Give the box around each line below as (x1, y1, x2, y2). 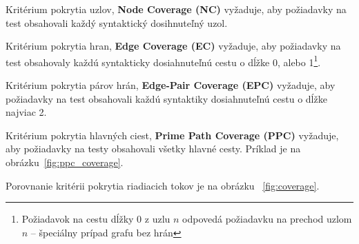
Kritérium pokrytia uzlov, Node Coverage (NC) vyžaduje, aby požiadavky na (6, 2, 347, 16)
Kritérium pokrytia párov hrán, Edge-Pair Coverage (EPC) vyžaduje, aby (6, 78, 336, 92)
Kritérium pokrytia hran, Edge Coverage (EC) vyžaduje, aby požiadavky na (6, 39, 341, 53)
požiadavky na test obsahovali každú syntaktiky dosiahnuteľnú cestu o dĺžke (6, 91, 327, 105)
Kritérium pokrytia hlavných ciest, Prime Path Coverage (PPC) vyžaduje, (6, 128, 339, 142)
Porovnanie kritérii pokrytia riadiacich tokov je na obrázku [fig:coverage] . (6, 178, 320, 192)
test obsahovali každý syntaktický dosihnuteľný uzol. (6, 15, 228, 30)
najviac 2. (6, 105, 47, 119)
